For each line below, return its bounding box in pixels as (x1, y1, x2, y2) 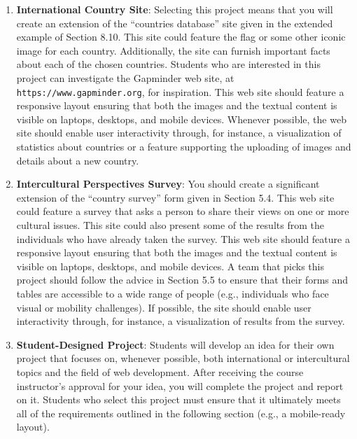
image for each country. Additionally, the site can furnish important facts (16, 43, 330, 57)
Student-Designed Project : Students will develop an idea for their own (16, 337, 335, 351)
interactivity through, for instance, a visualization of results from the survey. (16, 314, 345, 328)
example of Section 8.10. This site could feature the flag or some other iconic (16, 29, 346, 44)
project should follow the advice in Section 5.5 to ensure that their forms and (16, 272, 349, 287)
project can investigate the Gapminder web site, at (16, 70, 234, 85)
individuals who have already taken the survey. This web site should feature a (16, 231, 350, 246)
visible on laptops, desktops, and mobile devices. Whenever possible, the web (16, 111, 346, 126)
